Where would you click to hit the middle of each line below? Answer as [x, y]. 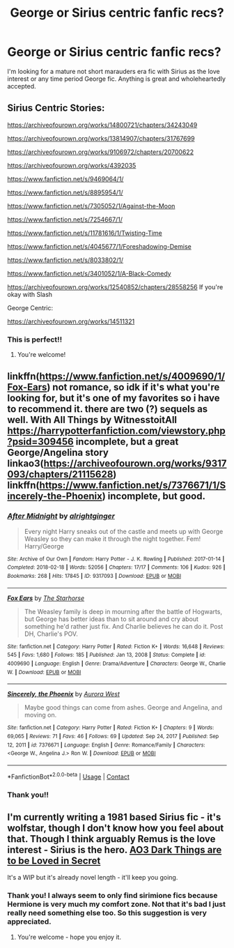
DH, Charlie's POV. [51, 634]
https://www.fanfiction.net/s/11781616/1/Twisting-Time [85, 233]
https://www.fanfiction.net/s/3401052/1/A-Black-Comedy [89, 273]
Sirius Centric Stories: [56, 108]
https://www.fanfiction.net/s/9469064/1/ [65, 178]
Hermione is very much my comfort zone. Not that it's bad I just [117, 904]
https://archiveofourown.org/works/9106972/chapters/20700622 [100, 152]
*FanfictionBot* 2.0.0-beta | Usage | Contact [69, 776]
